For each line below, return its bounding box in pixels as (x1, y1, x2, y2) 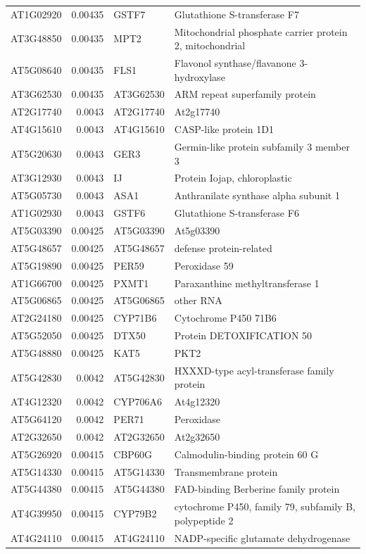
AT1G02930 (11, 206, 62, 220)
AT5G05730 (11, 188, 62, 203)
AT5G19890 (11, 258, 62, 272)
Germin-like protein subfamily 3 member (174, 139, 350, 153)
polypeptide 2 (174, 512, 234, 527)
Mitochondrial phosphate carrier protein (174, 24, 348, 39)
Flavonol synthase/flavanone (174, 56, 296, 70)
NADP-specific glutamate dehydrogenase (174, 530, 351, 545)
